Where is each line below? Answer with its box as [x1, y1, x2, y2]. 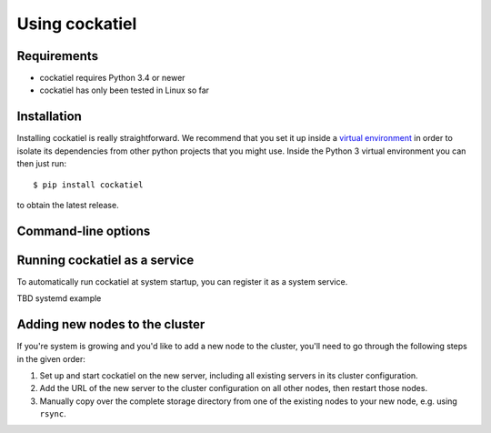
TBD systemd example [16, 293, 102, 304]
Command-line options [16, 223, 151, 238]
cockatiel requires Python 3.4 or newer [39, 73, 185, 84]
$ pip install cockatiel [33, 179, 144, 190]
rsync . [39, 408, 67, 419]
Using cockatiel [16, 14, 137, 34]
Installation [16, 109, 82, 125]
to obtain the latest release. [16, 199, 119, 210]
